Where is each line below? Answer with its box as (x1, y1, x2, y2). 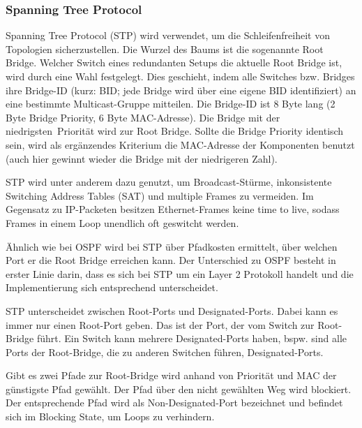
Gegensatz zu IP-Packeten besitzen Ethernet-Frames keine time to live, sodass (6, 202, 340, 216)
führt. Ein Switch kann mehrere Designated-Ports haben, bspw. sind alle (36, 331, 347, 346)
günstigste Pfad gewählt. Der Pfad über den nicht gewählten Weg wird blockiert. (6, 381, 352, 396)
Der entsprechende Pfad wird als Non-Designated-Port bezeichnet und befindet (6, 395, 343, 410)
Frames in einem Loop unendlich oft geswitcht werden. (6, 215, 239, 230)
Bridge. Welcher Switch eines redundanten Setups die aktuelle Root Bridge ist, (6, 55, 342, 70)
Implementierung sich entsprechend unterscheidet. (6, 280, 218, 295)
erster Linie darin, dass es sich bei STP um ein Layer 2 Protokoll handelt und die (6, 266, 354, 281)
